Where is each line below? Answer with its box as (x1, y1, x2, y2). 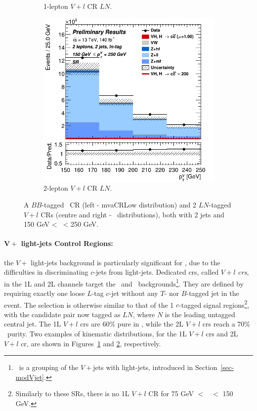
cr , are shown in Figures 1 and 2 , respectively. (21, 338, 161, 348)
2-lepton (43, 183, 68, 193)
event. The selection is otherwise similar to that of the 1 (4, 299, 174, 310)
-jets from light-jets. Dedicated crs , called (93, 267, 219, 277)
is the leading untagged (165, 309, 235, 319)
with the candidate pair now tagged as (4, 309, 121, 319)
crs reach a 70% (202, 319, 251, 329)
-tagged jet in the (186, 288, 239, 298)
